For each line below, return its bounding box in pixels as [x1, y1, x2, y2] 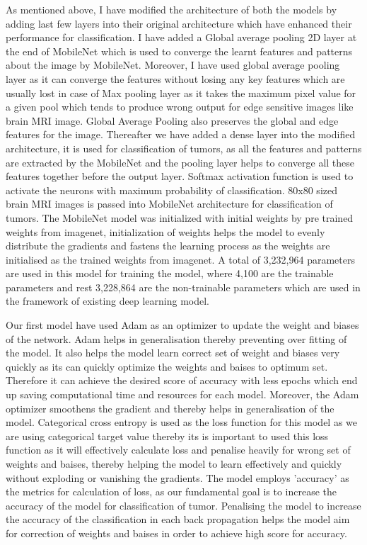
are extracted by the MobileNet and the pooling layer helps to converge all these [6, 154, 355, 169]
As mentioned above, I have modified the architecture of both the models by [6, 2, 337, 16]
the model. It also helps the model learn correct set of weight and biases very [6, 345, 340, 360]
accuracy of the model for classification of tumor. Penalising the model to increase [6, 498, 361, 512]
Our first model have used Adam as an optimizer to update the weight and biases [6, 318, 359, 332]
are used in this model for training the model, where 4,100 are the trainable [6, 266, 334, 281]
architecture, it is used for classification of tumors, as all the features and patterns [6, 140, 362, 155]
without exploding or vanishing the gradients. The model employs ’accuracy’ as [6, 470, 349, 485]
